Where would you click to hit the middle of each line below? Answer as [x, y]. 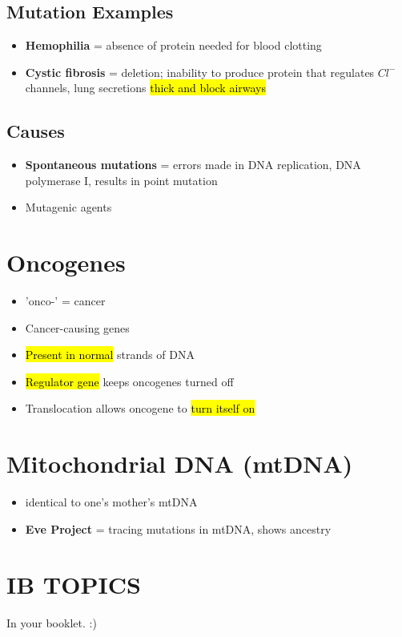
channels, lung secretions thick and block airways [146, 88]
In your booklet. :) [52, 622]
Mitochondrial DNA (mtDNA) [180, 464]
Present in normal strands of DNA [110, 355]
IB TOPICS [74, 584]
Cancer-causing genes [77, 327]
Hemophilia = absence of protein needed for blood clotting [173, 45]
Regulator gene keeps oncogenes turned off [129, 381]
